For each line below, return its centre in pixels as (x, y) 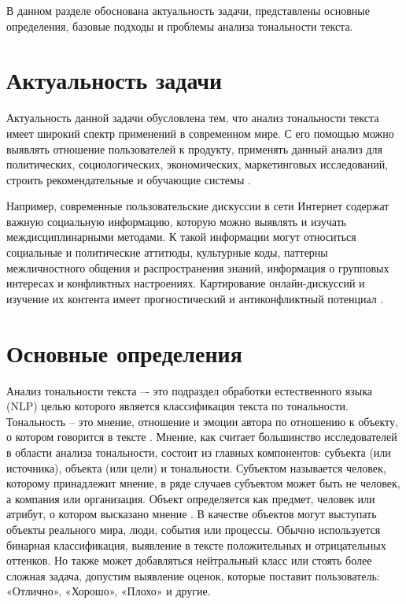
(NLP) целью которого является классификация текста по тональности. (177, 406)
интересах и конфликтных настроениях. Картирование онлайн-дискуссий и (186, 283)
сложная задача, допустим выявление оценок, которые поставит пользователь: (193, 575)
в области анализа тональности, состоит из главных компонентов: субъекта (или (199, 452)
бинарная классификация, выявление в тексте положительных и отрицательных (196, 545)
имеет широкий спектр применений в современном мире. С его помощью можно (200, 133)
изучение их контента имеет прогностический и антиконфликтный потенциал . (195, 298)
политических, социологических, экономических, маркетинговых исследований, (197, 164)
